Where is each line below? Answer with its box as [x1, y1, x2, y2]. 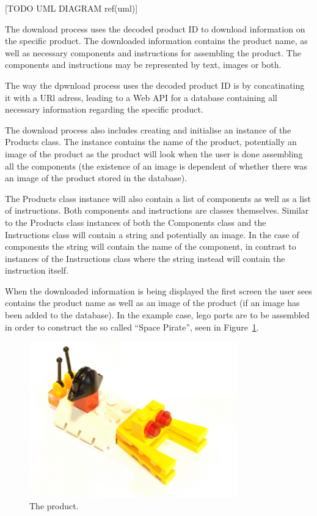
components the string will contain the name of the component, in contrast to [5, 240, 296, 253]
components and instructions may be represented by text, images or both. [5, 58, 282, 71]
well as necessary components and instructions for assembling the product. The [5, 46, 301, 59]
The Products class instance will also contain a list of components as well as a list [5, 192, 312, 204]
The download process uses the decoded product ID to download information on [5, 22, 305, 35]
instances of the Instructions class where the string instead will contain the [5, 252, 285, 264]
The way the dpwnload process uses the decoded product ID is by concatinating [5, 78, 305, 91]
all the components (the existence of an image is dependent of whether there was [5, 159, 307, 172]
